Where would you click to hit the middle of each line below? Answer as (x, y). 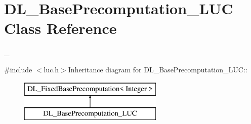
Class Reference (60, 28)
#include (18, 69)
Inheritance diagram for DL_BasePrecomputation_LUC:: (158, 69)
